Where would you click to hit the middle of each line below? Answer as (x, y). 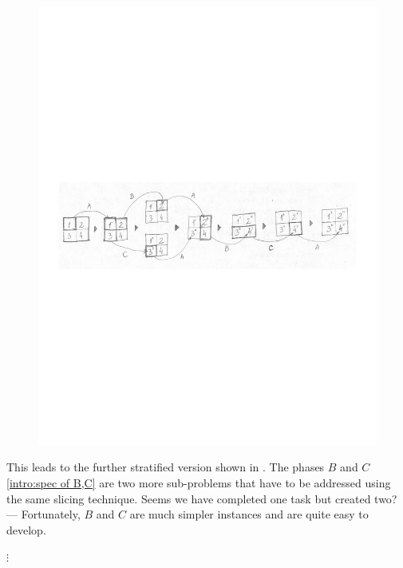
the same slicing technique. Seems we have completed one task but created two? (202, 498)
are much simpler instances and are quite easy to (249, 514)
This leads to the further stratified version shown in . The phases (166, 467)
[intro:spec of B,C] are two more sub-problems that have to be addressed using (199, 483)
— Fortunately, (43, 514)
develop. (26, 529)
